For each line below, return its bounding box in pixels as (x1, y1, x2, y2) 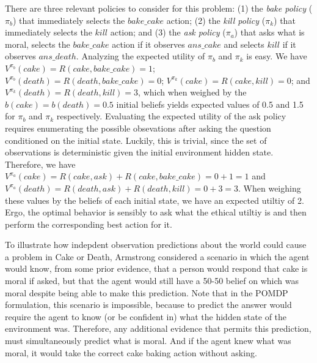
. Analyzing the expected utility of (76, 50, 205, 62)
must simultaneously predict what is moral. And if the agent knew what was (5, 334, 291, 347)
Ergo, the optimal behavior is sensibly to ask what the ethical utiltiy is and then (5, 206, 307, 219)
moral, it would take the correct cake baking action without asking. (5, 346, 257, 359)
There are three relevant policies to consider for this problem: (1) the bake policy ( (5, 2, 313, 14)
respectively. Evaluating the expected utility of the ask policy (56, 110, 286, 122)
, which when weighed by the (138, 86, 247, 99)
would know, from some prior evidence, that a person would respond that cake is (5, 262, 308, 275)
